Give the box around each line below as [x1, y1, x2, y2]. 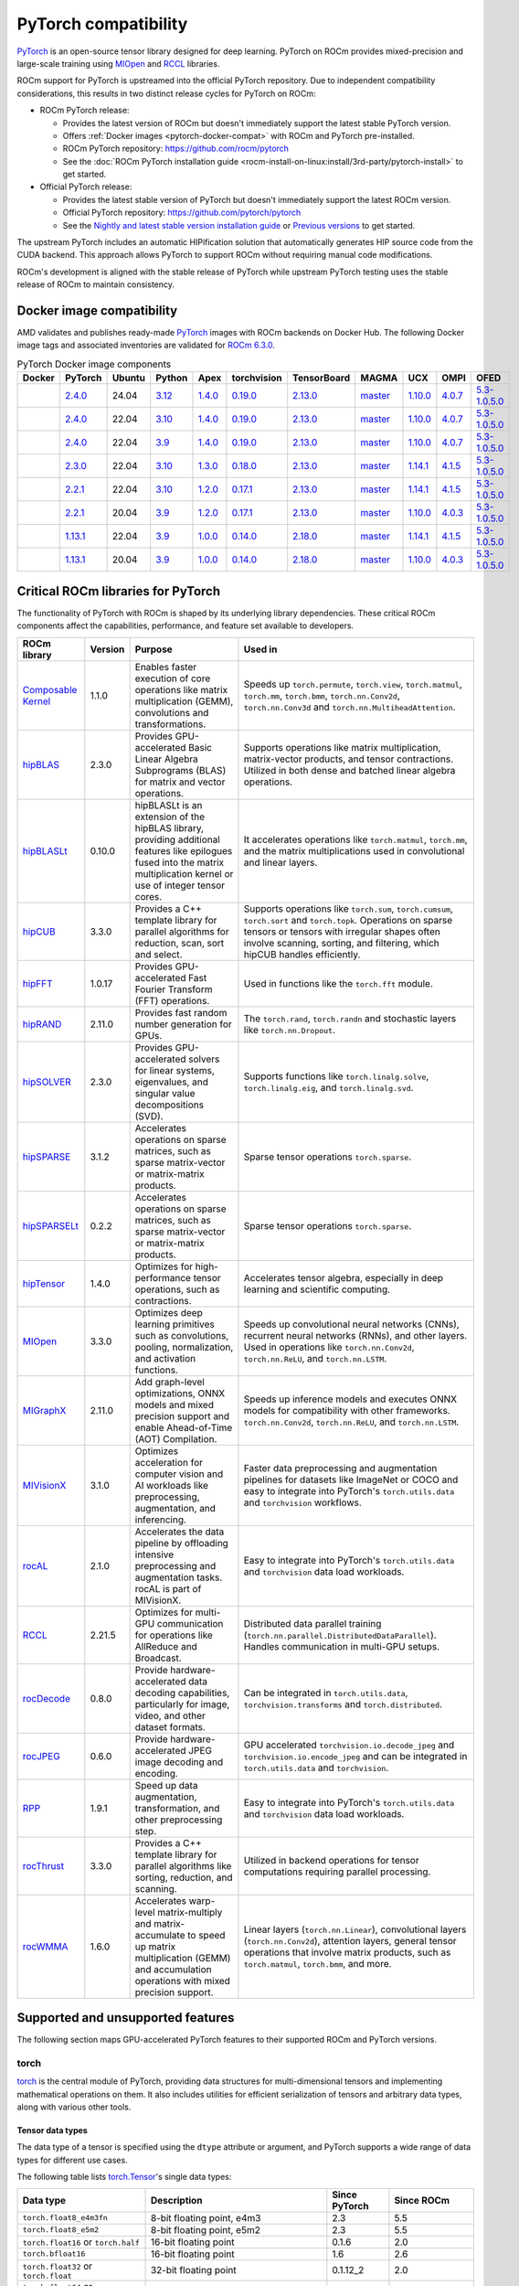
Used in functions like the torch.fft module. [243, 977, 434, 989]
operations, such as [134, 1283, 220, 1296]
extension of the [134, 810, 206, 823]
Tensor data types [16, 2124, 89, 2135]
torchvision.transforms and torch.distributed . [243, 1697, 443, 1710]
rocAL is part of [134, 1582, 202, 1595]
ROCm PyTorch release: [39, 105, 130, 116]
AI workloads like [134, 1479, 209, 1491]
